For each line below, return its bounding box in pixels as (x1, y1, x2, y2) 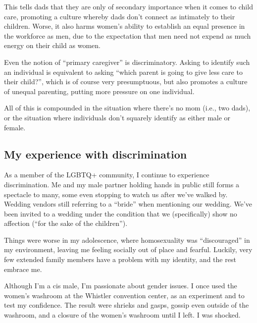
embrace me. (4, 264, 42, 274)
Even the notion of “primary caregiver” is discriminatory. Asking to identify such (4, 56, 250, 67)
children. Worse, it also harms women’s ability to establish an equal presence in (4, 21, 245, 31)
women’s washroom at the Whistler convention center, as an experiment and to (4, 290, 245, 300)
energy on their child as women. (4, 40, 101, 51)
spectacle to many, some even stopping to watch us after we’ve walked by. (4, 189, 228, 199)
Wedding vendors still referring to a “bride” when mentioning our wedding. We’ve (4, 199, 252, 209)
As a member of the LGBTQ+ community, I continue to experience (4, 169, 209, 180)
